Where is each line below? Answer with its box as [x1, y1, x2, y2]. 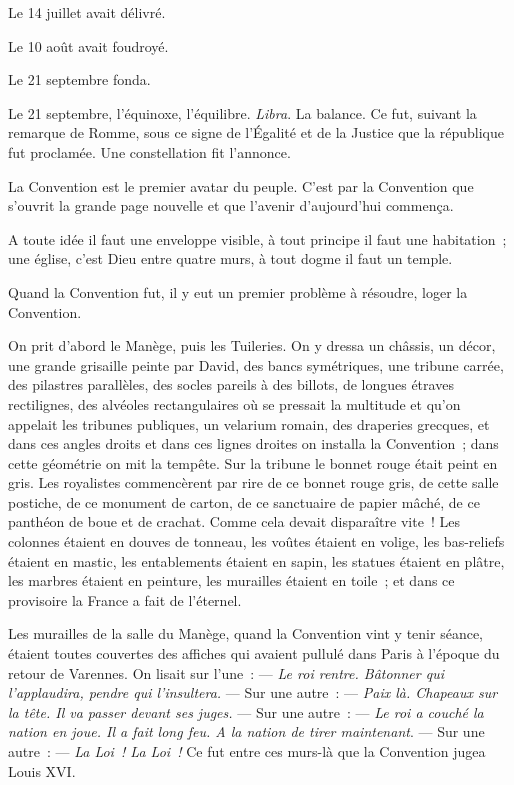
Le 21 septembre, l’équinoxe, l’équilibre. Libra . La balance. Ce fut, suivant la [8, 102, 477, 123]
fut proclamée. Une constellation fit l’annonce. [8, 141, 291, 162]
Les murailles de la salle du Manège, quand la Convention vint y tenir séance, [8, 623, 484, 644]
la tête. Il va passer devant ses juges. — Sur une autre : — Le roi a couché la [8, 701, 484, 722]
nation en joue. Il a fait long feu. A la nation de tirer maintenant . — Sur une [8, 721, 485, 742]
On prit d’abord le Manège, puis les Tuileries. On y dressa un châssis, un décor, [8, 335, 496, 356]
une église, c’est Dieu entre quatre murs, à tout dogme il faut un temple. [8, 248, 453, 269]
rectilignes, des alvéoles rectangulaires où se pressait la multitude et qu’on [8, 393, 461, 414]
